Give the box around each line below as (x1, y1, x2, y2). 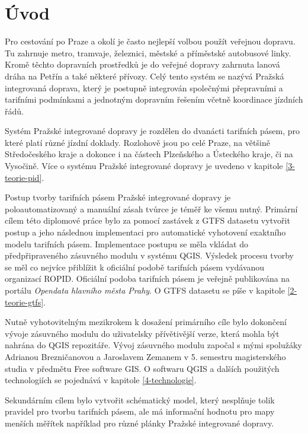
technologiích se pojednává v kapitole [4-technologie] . (5, 374, 197, 386)
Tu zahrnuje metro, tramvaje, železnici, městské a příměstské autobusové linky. (5, 46, 291, 59)
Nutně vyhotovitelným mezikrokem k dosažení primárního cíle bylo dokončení (5, 316, 287, 328)
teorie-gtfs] (5, 295, 44, 308)
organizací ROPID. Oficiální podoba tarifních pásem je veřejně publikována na (5, 272, 290, 285)
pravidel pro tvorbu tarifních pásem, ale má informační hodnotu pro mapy (5, 405, 275, 418)
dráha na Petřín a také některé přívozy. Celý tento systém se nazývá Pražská (5, 69, 284, 82)
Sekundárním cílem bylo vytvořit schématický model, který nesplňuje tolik (5, 393, 275, 406)
